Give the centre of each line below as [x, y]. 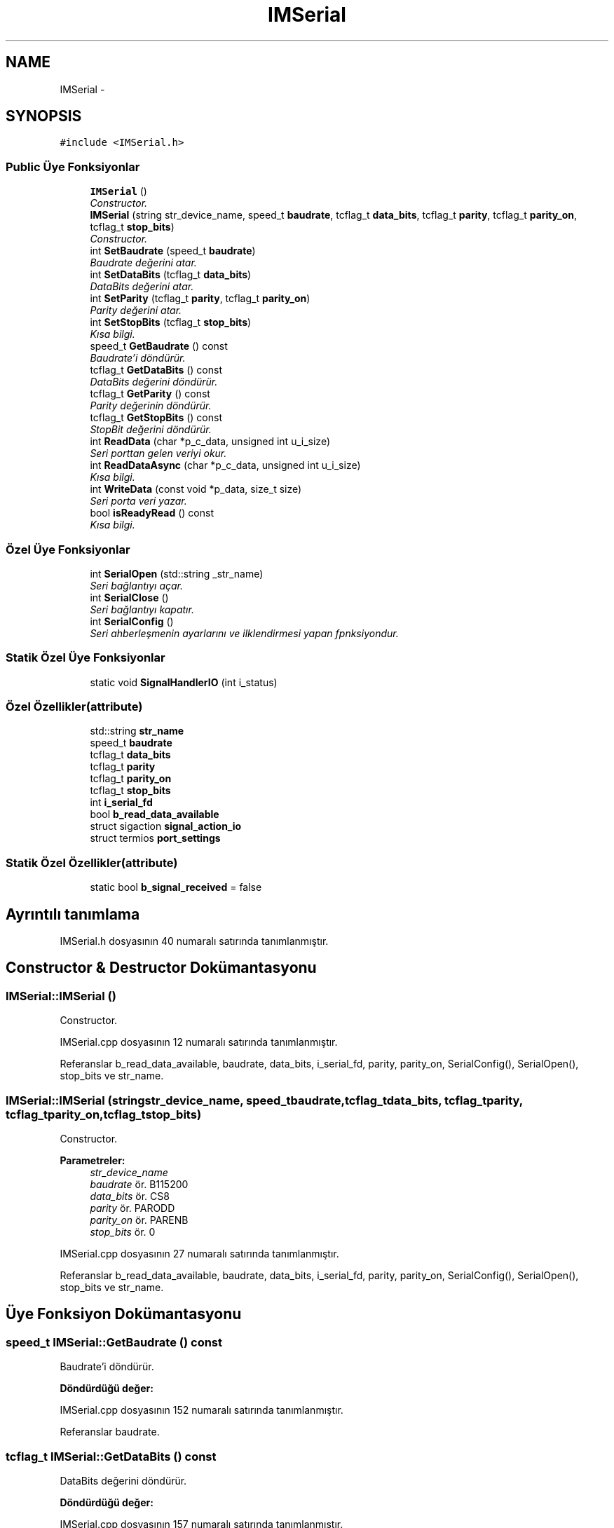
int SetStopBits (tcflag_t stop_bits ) [171, 322]
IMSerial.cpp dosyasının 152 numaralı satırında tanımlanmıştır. [202, 1410]
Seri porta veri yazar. [138, 501]
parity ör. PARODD [132, 1208]
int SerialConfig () [132, 621]
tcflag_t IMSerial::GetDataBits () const [111, 1456]
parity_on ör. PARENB [139, 1220]
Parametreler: [93, 1160]
